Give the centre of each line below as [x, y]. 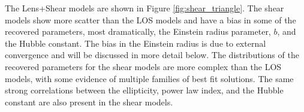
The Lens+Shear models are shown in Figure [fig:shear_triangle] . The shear [145, 8]
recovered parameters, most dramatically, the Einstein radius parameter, [138, 31]
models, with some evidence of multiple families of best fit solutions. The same [149, 78]
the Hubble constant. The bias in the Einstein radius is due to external [136, 43]
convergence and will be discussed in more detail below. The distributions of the [152, 55]
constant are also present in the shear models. [89, 102]
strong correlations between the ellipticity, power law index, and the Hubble [144, 90]
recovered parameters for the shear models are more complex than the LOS [143, 66]
